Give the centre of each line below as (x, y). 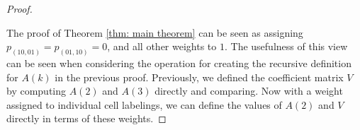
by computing (36, 91)
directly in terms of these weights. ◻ (86, 118)
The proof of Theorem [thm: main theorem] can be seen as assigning (155, 32)
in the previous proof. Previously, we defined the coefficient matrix (199, 77)
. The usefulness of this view (286, 46)
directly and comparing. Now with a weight (249, 91)
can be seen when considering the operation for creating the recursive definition (179, 63)
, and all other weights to (162, 46)
